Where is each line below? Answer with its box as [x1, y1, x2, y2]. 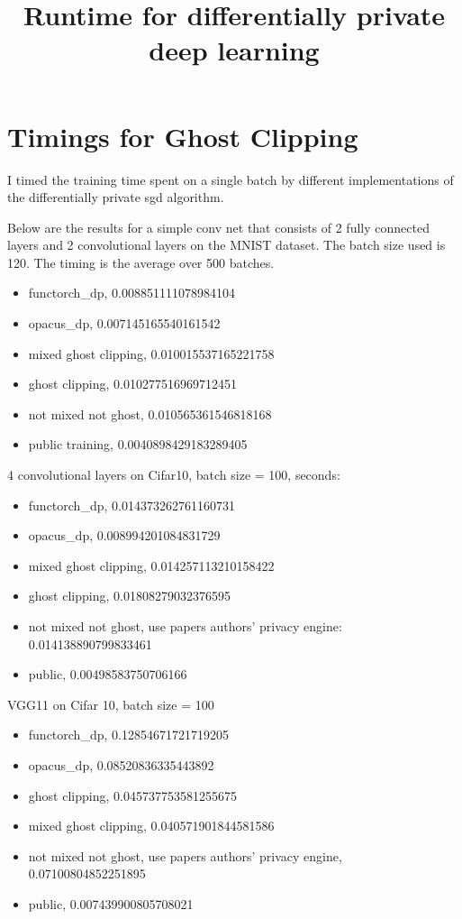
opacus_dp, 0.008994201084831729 [28, 526, 221, 545]
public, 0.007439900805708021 [28, 894, 194, 913]
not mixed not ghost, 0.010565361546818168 [28, 404, 272, 423]
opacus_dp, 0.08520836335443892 [28, 755, 214, 774]
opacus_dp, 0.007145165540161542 [28, 314, 221, 333]
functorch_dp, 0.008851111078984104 [28, 283, 235, 302]
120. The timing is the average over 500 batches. [7, 253, 275, 271]
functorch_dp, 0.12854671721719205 [28, 725, 229, 744]
